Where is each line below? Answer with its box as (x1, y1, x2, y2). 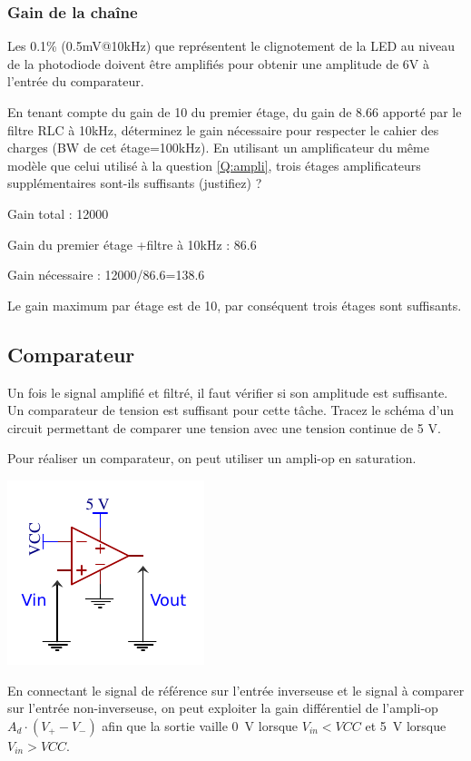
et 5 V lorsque (365, 716, 446, 735)
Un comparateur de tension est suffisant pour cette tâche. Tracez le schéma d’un (7, 400, 455, 420)
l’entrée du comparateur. (7, 72, 144, 91)
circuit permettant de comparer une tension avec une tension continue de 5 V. (7, 418, 441, 437)
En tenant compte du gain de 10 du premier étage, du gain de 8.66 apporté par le (7, 103, 462, 121)
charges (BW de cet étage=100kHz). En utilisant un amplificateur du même (7, 138, 429, 157)
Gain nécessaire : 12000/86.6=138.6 (7, 265, 205, 284)
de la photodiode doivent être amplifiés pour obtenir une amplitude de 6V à (7, 54, 429, 73)
